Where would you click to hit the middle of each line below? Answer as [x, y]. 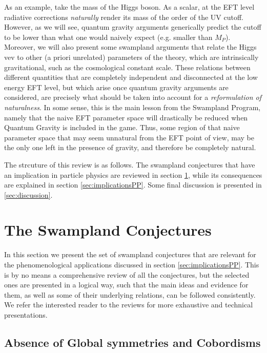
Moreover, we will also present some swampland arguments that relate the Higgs [130, 47]
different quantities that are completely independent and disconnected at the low [131, 77]
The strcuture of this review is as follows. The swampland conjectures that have [130, 164]
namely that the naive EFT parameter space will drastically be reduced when [126, 117]
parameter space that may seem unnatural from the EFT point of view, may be [129, 137]
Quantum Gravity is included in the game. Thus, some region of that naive [122, 127]
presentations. [26, 314]
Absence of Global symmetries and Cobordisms [132, 342]
